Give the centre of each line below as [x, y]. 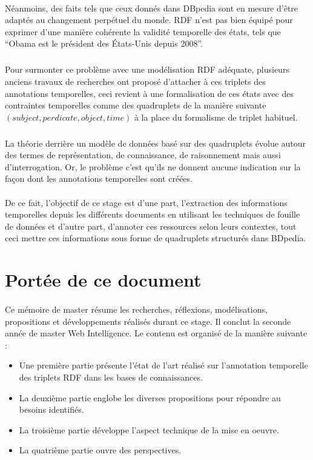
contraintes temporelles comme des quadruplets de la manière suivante [136, 105]
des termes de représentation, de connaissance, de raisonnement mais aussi [143, 155]
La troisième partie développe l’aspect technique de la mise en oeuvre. [149, 429]
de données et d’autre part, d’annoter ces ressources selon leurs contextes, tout [151, 226]
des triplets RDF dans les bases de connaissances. [111, 377]
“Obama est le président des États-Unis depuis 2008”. [104, 43]
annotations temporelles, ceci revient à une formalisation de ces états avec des [149, 93]
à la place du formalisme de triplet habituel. [216, 117]
